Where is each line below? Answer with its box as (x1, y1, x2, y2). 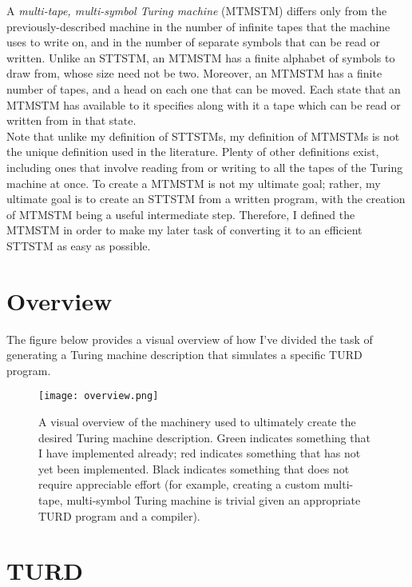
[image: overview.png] (38, 390, 159, 402)
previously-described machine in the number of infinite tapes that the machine (6, 18, 390, 34)
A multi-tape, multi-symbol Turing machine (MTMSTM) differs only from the (6, 2, 387, 18)
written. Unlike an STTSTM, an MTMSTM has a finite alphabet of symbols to (6, 49, 395, 66)
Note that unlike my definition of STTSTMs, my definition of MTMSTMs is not (6, 127, 400, 144)
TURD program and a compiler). (38, 507, 200, 524)
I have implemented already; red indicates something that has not (38, 445, 361, 461)
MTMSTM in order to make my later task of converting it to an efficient (6, 222, 362, 238)
